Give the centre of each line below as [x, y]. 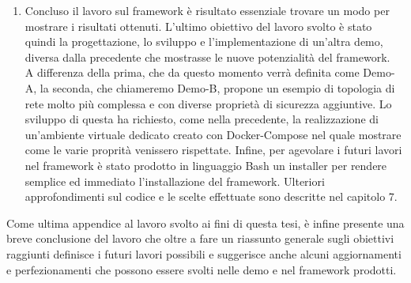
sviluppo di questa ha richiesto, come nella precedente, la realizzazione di [202, 119]
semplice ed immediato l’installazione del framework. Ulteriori [175, 181]
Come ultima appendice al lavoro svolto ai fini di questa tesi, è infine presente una [205, 223]
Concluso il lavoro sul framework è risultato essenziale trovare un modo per [207, 10]
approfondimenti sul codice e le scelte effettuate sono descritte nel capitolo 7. [211, 196]
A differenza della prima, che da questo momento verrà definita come [192, 72]
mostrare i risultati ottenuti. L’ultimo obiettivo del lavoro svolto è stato [198, 26]
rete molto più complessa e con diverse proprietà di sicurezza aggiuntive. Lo [208, 103]
